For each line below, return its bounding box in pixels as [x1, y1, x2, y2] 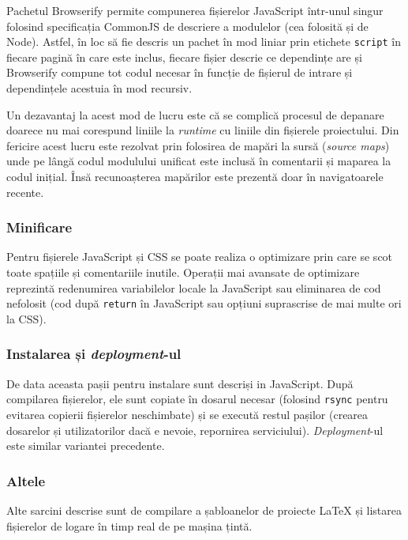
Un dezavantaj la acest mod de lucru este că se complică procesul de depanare [6, 106, 384, 123]
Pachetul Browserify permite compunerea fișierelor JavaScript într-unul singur [6, 2, 384, 18]
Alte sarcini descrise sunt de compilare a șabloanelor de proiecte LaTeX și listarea [6, 501, 402, 518]
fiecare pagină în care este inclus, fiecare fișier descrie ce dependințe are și [6, 48, 362, 65]
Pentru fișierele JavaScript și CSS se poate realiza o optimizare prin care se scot [6, 248, 393, 265]
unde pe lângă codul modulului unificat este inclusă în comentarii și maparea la [6, 153, 391, 169]
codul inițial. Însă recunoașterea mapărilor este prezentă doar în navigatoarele [6, 168, 384, 184]
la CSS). [6, 310, 47, 327]
